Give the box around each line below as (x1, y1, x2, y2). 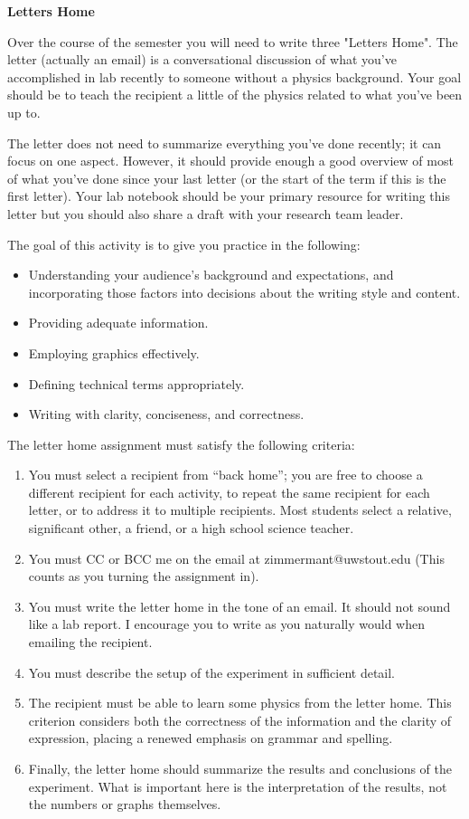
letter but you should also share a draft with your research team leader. (7, 204, 404, 223)
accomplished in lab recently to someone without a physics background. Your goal (7, 67, 462, 86)
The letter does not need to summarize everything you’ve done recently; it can (7, 133, 442, 152)
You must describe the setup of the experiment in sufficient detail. (28, 662, 395, 681)
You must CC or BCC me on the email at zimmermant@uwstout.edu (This (28, 548, 445, 567)
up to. (7, 102, 41, 121)
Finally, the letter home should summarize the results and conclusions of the (28, 759, 453, 777)
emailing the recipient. (28, 633, 153, 652)
